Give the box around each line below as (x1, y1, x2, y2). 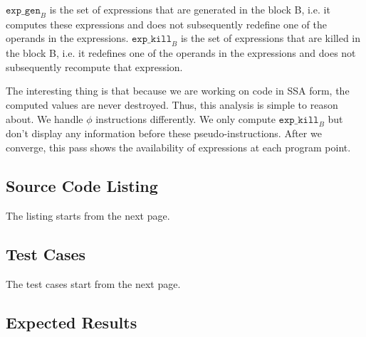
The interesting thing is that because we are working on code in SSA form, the (6, 83, 350, 98)
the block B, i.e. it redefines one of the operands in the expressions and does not (6, 46, 356, 60)
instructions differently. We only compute (95, 111, 276, 126)
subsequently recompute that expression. (6, 59, 183, 74)
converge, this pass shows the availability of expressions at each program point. (6, 139, 351, 154)
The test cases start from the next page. (6, 276, 181, 291)
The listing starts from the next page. (6, 208, 170, 223)
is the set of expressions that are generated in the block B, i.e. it (49, 2, 330, 16)
